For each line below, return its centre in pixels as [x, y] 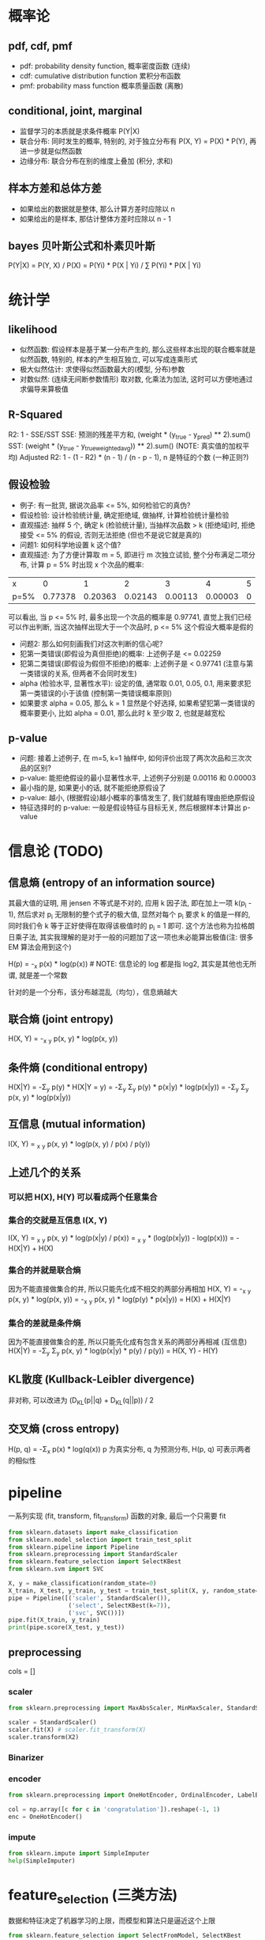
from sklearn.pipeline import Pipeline [74, 1547]
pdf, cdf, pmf [40, 46]
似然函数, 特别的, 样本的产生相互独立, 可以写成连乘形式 [108, 359]
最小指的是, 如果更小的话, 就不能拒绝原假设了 [93, 788]
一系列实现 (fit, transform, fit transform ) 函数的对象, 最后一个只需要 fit [117, 1517]
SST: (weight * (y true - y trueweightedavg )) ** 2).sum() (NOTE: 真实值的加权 [125, 446]
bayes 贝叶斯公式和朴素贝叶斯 [82, 246]
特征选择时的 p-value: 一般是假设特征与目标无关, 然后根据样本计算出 [131, 807]
